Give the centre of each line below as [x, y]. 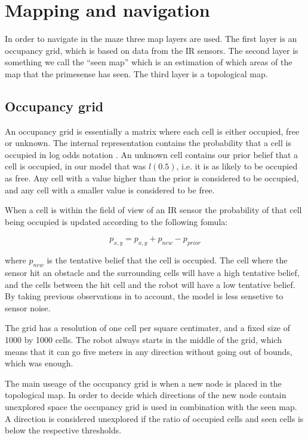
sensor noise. [28, 307]
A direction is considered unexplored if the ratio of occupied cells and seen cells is [154, 418]
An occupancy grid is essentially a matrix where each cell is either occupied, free [152, 131]
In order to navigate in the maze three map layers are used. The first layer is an [151, 39]
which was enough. [39, 363]
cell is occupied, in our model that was [76, 166]
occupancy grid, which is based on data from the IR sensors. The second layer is [152, 50]
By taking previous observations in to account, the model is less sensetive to [144, 296]
